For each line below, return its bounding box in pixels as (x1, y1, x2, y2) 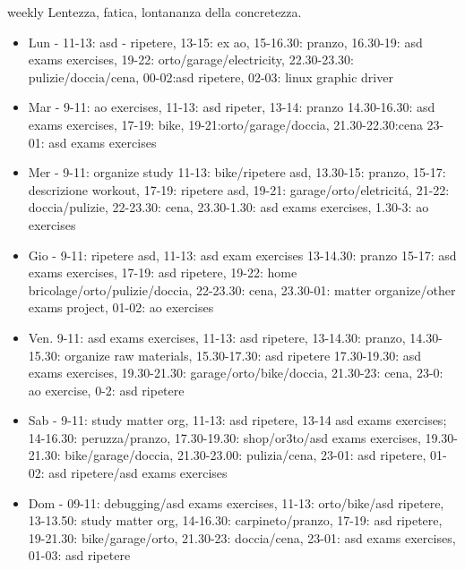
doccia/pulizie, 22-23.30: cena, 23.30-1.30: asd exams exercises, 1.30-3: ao (28, 198, 429, 217)
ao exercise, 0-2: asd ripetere (28, 380, 185, 399)
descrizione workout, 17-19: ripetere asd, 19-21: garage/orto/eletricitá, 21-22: (28, 180, 450, 199)
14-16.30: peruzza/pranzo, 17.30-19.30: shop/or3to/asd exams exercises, (28, 428, 421, 447)
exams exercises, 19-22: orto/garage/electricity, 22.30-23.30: (28, 50, 354, 69)
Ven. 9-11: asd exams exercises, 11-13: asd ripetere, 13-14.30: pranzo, (28, 328, 406, 346)
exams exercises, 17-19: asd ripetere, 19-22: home (28, 263, 297, 282)
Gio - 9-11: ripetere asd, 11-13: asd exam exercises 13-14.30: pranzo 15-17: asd (28, 245, 457, 264)
